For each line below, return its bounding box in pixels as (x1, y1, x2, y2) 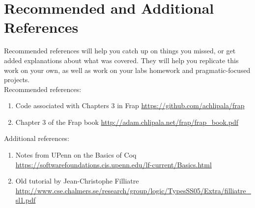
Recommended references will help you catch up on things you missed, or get (4, 46, 236, 56)
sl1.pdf (15, 195, 36, 205)
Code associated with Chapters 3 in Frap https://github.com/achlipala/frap (15, 100, 245, 111)
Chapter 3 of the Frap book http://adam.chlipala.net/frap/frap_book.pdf (15, 116, 238, 127)
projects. (4, 74, 30, 85)
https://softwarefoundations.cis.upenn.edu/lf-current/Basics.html (15, 159, 212, 169)
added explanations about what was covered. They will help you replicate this (4, 55, 239, 65)
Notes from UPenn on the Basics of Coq (15, 150, 137, 160)
